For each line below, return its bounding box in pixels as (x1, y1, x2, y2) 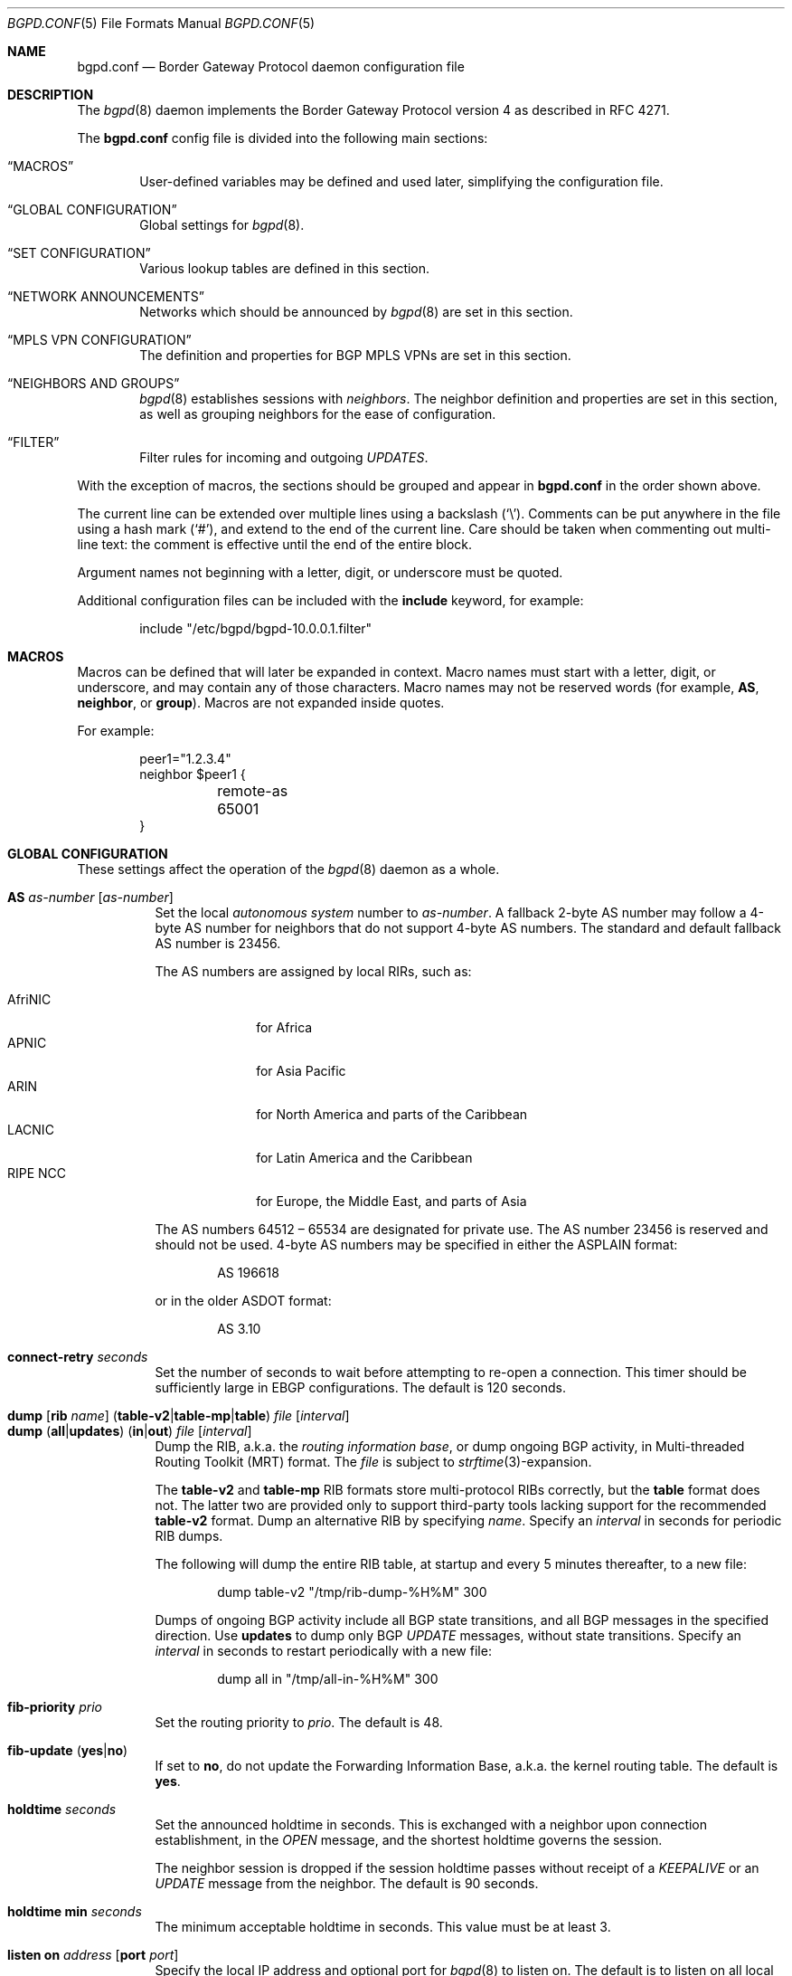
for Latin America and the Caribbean (256, 1150, 473, 1165)
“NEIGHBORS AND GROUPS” (7, 375, 180, 391)
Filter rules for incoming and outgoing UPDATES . (139, 450, 429, 465)
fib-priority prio (7, 1699, 102, 1715)
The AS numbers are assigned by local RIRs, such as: (155, 964, 472, 979)
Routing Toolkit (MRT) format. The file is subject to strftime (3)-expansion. (155, 1454, 592, 1469)
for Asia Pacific (256, 1063, 346, 1078)
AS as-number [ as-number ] (7, 889, 174, 905)
